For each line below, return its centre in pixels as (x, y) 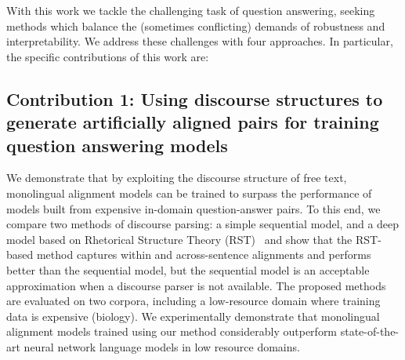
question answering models (117, 145)
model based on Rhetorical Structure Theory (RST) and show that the (179, 239)
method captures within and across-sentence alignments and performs (204, 255)
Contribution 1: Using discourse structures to (195, 98)
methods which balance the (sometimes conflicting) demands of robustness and (196, 25)
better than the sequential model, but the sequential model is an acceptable (188, 269)
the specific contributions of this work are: (108, 56)
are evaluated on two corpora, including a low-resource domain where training (193, 301)
